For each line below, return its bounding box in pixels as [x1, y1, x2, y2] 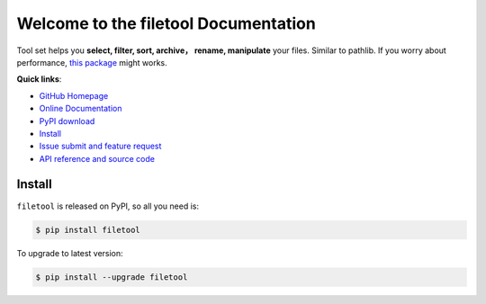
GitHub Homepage [39, 90, 109, 101]
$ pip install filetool [35, 225, 141, 235]
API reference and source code [39, 153, 155, 164]
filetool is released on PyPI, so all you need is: [16, 201, 200, 211]
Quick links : [16, 74, 62, 85]
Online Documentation [39, 103, 122, 114]
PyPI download [39, 115, 95, 126]
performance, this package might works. [16, 57, 168, 67]
